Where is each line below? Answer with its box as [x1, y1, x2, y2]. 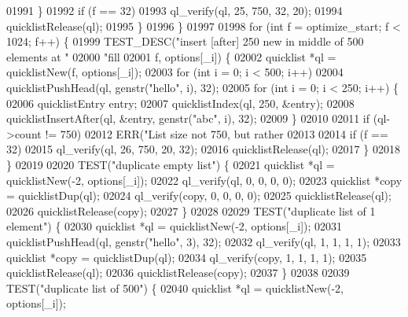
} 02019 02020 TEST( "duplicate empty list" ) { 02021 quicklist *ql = [6, 156, 335, 172]
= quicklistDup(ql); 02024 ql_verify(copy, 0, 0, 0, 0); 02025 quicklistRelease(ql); [6, 187, 391, 204]
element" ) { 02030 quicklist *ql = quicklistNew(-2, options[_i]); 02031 [6, 218, 343, 234]
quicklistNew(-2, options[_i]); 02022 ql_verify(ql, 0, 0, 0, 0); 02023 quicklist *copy [6, 171, 402, 188]
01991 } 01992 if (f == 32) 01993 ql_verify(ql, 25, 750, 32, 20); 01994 [6, 2, 343, 18]
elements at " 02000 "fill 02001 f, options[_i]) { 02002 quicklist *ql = [6, 48, 336, 65]
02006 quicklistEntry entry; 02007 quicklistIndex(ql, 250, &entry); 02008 [6, 94, 355, 111]
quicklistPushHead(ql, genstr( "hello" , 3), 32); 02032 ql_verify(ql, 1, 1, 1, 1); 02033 [6, 233, 401, 249]
